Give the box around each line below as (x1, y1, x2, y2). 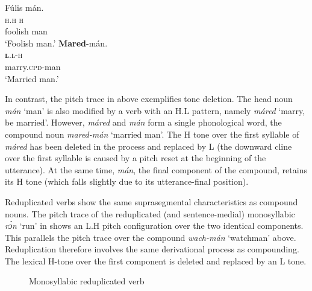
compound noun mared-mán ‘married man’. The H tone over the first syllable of (5, 127, 299, 140)
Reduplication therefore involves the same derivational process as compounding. (5, 243, 299, 255)
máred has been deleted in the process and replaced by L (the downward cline (5, 139, 292, 152)
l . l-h (5, 48, 23, 61)
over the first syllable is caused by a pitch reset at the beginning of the (5, 152, 266, 164)
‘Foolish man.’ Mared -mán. (5, 36, 108, 49)
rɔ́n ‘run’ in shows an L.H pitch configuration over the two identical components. (5, 219, 304, 232)
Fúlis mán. (5, 1, 44, 13)
